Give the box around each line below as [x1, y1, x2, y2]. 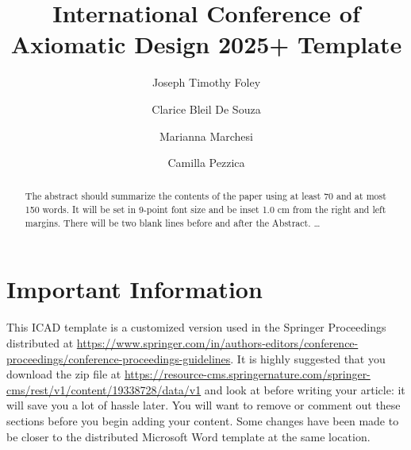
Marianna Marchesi [159, 127, 253, 144]
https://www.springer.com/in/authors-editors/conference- [76, 334, 359, 351]
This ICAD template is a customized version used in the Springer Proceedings [6, 319, 386, 336]
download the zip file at [6, 366, 121, 382]
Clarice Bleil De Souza [152, 100, 261, 117]
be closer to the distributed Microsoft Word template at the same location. [6, 428, 371, 444]
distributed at [6, 334, 74, 351]
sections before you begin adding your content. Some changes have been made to [6, 412, 399, 429]
